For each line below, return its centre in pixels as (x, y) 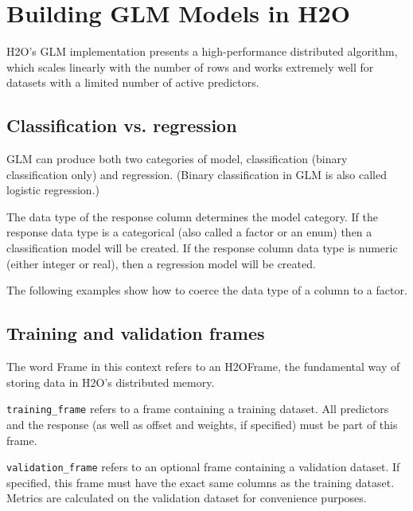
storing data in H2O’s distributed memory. (111, 382)
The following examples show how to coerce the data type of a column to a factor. (207, 290)
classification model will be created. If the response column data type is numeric (202, 248)
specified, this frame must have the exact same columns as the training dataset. (201, 482)
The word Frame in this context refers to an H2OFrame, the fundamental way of (203, 367)
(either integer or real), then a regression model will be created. (161, 263)
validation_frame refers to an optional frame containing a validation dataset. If (203, 467)
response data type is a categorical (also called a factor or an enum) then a (189, 232)
